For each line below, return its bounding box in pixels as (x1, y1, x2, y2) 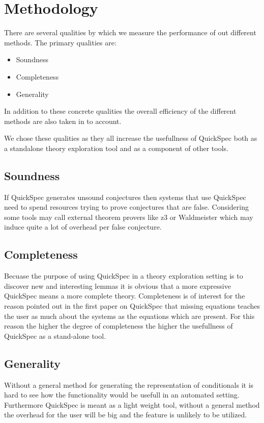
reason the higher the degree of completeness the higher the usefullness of (4, 320, 233, 331)
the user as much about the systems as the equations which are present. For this (4, 310, 255, 321)
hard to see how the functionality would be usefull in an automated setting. (4, 389, 240, 400)
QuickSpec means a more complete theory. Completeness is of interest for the (4, 290, 245, 301)
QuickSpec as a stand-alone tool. (4, 330, 106, 341)
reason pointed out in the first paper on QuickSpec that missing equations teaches (4, 301, 260, 311)
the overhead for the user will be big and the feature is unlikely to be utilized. (4, 409, 247, 420)
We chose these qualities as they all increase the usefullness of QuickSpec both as (4, 133, 257, 143)
